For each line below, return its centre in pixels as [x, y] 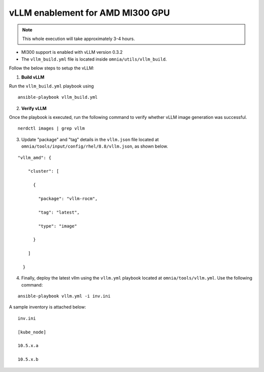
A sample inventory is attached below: [48, 307]
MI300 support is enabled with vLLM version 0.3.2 [72, 52]
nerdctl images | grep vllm [51, 129]
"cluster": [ [43, 171]
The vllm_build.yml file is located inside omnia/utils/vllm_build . [94, 59]
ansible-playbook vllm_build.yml [58, 97]
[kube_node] [32, 332]
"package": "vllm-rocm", [68, 198]
